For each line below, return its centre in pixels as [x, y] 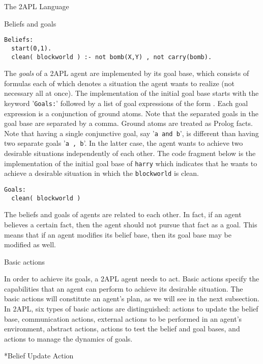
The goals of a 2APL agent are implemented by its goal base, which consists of [127, 73]
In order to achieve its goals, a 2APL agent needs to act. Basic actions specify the [132, 279]
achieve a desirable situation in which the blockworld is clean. [101, 173]
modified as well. [30, 244]
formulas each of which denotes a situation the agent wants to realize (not [120, 83]
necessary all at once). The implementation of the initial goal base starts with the [131, 93]
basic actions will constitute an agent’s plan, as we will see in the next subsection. [132, 298]
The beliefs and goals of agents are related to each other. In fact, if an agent [123, 214]
